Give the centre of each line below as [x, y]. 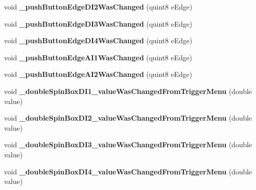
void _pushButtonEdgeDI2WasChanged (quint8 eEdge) [98, 7]
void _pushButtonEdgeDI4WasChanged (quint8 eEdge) [98, 40]
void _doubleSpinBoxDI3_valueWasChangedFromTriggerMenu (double [128, 145]
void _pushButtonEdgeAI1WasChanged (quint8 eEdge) [98, 57]
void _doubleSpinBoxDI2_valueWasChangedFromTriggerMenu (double [128, 118]
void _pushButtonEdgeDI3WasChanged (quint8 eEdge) [98, 23]
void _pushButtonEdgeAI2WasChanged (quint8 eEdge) [98, 74]
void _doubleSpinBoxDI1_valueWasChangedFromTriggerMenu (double [128, 91]
